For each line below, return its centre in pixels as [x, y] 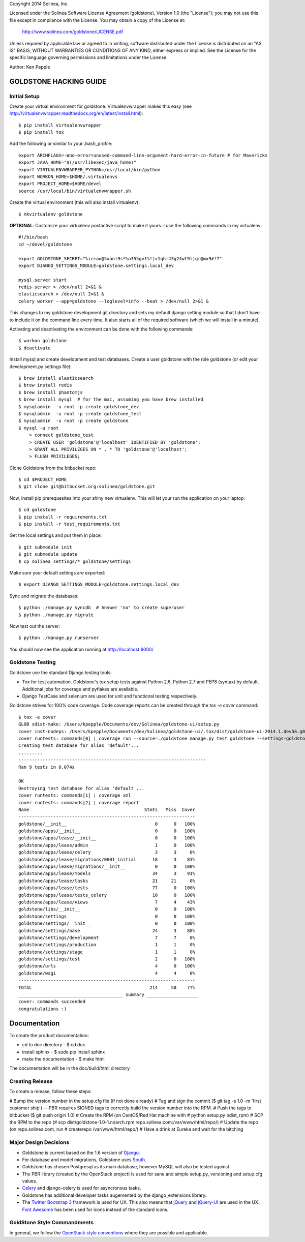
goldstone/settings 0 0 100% [107, 916]
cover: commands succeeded [52, 1002]
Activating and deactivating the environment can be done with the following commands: [101, 329]
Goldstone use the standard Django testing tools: [60, 672]
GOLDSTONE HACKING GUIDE [58, 81]
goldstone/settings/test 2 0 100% [107, 959]
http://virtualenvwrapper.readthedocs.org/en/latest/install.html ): [76, 113]
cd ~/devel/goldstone [45, 244]
